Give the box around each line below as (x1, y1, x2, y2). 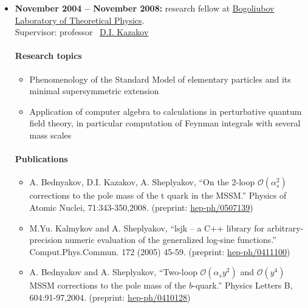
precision (29, 233, 63, 246)
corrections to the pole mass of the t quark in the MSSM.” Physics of (29, 189, 287, 202)
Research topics (15, 49, 82, 62)
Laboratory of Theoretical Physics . (15, 13, 145, 26)
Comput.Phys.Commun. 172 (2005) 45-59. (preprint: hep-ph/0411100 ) (29, 245, 290, 258)
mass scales (29, 128, 72, 141)
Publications (15, 152, 68, 165)
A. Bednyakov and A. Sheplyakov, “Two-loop (29, 265, 197, 278)
